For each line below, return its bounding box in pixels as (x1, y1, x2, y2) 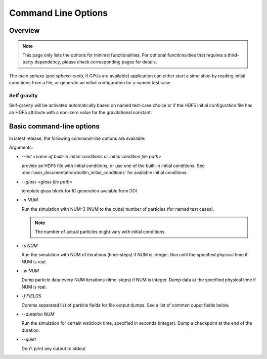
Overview (9, 26, 40, 35)
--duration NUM (21, 311, 54, 317)
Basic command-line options (9, 122, 100, 131)
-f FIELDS (21, 293, 42, 299)
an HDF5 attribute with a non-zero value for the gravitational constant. (9, 109, 152, 115)
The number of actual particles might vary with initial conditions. (35, 229, 166, 235)
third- (227, 52, 239, 58)
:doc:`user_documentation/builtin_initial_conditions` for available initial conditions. (21, 170, 188, 176)
